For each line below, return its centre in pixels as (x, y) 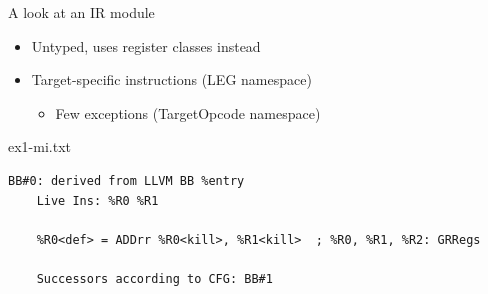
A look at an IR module (81, 12)
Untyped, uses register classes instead (146, 45)
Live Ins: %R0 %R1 (97, 200)
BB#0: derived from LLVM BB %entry (126, 180)
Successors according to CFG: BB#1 (154, 278)
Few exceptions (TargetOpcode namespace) (188, 112)
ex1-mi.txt (39, 146)
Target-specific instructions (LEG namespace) (171, 79)
